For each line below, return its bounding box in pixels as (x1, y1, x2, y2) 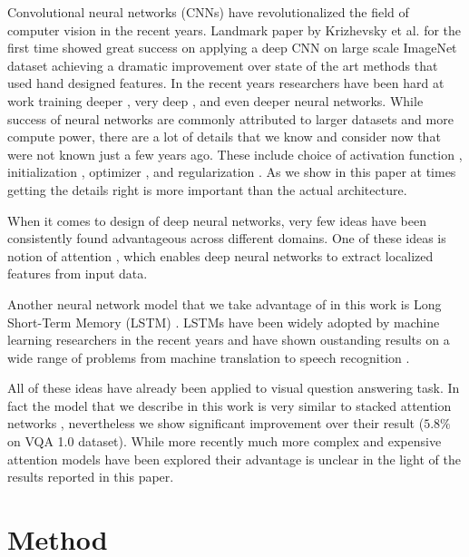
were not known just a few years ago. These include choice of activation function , (7, 144, 463, 163)
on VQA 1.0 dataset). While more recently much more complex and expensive (7, 432, 442, 451)
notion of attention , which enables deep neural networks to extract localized (7, 246, 434, 265)
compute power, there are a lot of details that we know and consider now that (7, 127, 441, 146)
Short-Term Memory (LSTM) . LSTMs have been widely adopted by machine (7, 312, 440, 331)
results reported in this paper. (7, 467, 174, 486)
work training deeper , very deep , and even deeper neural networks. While (7, 91, 424, 110)
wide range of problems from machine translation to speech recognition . (7, 347, 410, 366)
